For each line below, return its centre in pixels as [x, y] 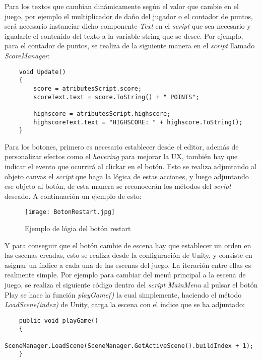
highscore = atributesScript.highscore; [102, 114]
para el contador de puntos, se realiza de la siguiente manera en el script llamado [130, 46]
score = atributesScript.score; [88, 88]
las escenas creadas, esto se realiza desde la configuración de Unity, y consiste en [128, 255]
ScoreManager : [27, 55]
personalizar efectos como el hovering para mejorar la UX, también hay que [121, 156]
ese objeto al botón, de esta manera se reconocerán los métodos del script [118, 186]
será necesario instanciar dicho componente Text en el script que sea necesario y [128, 26]
